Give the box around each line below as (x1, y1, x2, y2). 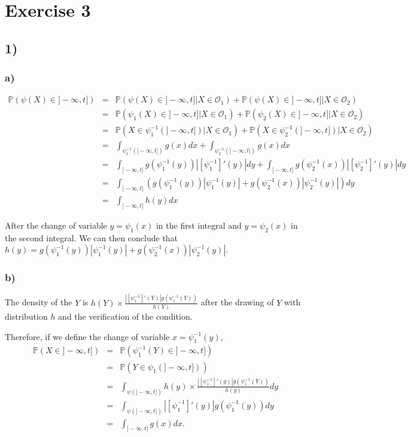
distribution (5, 310, 48, 323)
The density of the (5, 296, 72, 308)
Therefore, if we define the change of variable (5, 330, 170, 342)
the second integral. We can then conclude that (5, 231, 178, 244)
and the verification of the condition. (58, 310, 193, 323)
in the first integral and (156, 218, 242, 231)
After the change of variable (5, 218, 107, 231)
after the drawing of (200, 296, 274, 308)
